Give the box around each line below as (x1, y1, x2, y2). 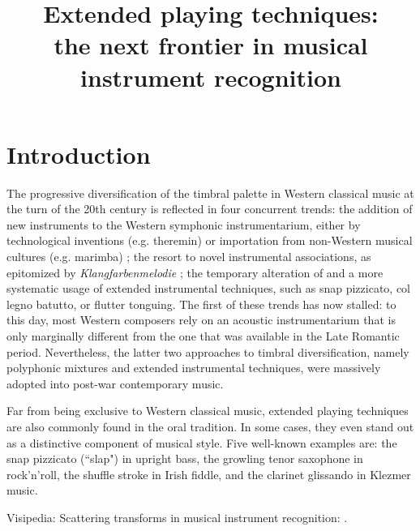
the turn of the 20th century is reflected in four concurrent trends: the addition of (6, 200, 413, 217)
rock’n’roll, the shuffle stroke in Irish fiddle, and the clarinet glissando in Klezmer (6, 465, 411, 482)
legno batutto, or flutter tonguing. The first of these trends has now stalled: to (6, 295, 396, 312)
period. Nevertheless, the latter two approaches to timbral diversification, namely (6, 343, 409, 360)
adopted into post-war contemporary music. (6, 375, 224, 392)
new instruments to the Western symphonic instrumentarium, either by (6, 216, 361, 233)
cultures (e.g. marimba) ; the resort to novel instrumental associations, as (6, 248, 371, 265)
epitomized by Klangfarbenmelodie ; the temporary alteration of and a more (6, 263, 384, 280)
